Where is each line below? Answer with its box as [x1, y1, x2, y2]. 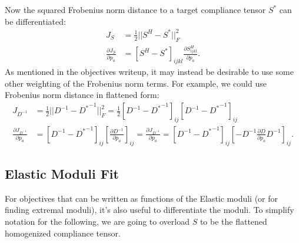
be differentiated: [5, 15, 66, 27]
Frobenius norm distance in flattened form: [5, 88, 160, 101]
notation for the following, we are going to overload [5, 215, 190, 228]
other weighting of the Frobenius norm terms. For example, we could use [5, 77, 267, 89]
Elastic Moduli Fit [5, 165, 119, 183]
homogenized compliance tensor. [5, 226, 121, 239]
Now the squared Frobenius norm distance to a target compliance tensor [5, 4, 266, 15]
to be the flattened [200, 215, 267, 228]
